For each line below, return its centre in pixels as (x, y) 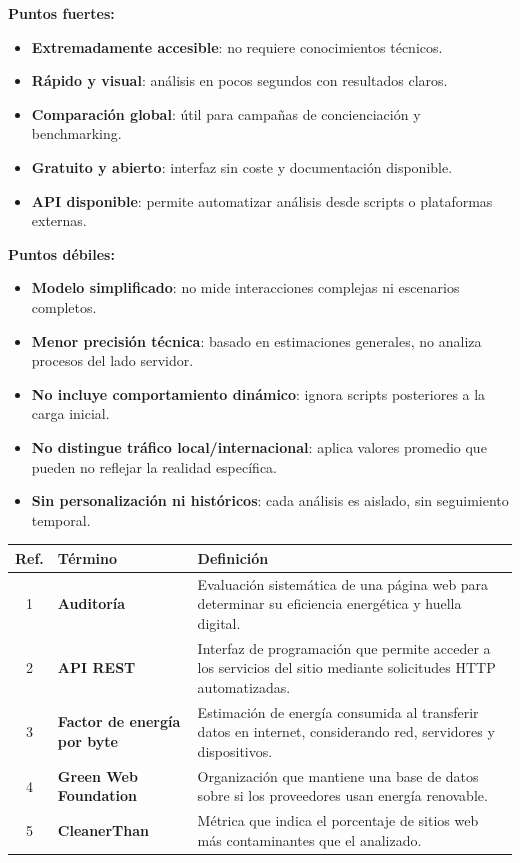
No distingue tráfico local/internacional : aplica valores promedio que (259, 446)
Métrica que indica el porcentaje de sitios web (338, 820)
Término (87, 557)
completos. (64, 306)
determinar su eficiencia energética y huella (329, 603)
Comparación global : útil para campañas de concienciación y (226, 113)
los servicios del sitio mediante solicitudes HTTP (346, 667)
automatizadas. (244, 686)
